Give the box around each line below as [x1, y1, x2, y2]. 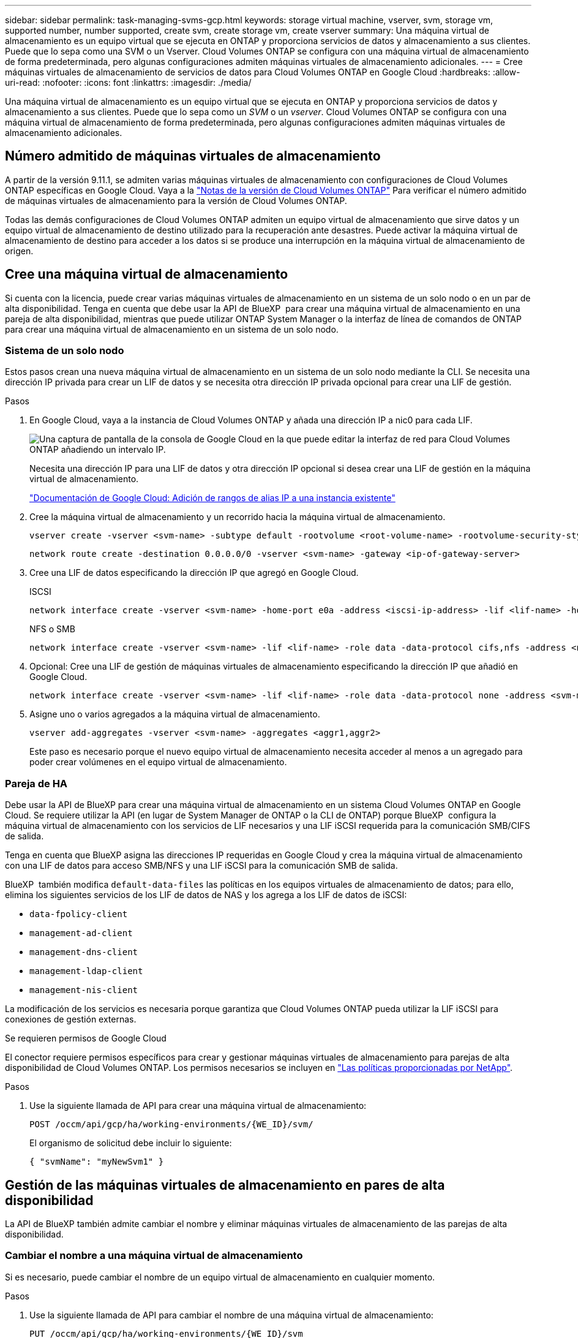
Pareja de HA [5, 777, 68, 790]
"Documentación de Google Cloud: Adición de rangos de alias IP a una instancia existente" [29, 493, 396, 504]
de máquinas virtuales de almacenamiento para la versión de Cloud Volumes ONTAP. [5, 195, 347, 206]
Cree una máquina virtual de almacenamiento [5, 266, 288, 282]
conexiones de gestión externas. [5, 1014, 137, 1025]
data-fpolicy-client [29, 909, 128, 920]
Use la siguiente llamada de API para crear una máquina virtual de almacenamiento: [29, 1100, 367, 1111]
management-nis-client [29, 985, 138, 996]
